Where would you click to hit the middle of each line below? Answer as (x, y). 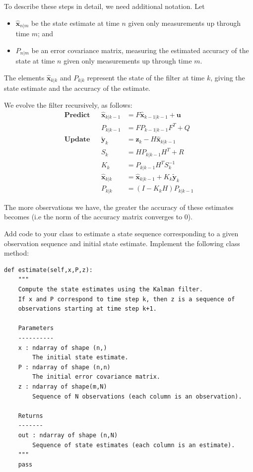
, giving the (228, 77)
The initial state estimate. (80, 358)
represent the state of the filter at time (146, 77)
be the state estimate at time (75, 23)
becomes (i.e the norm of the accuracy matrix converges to (93, 217)
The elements (24, 77)
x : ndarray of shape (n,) (63, 348)
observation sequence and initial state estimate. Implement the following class (122, 243)
